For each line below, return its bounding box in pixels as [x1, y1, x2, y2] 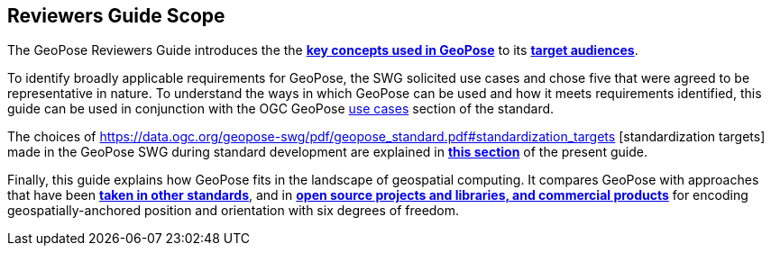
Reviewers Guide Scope [7, 5, 225, 27]
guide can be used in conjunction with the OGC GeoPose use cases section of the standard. [7, 101, 555, 117]
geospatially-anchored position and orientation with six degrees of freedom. [7, 203, 460, 219]
